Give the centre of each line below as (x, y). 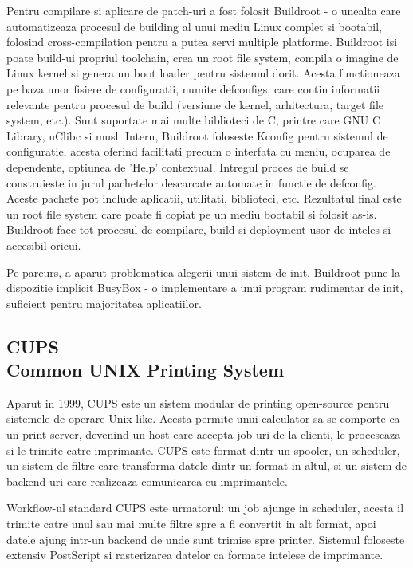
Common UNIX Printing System (146, 370)
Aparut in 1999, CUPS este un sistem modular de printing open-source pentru (198, 402)
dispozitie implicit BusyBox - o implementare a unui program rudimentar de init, (205, 288)
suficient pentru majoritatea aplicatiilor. (104, 303)
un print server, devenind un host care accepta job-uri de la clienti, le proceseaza (204, 434)
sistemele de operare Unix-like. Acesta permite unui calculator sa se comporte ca (203, 418)
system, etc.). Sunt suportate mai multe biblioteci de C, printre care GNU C (194, 120)
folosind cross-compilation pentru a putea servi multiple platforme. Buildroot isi (202, 42)
